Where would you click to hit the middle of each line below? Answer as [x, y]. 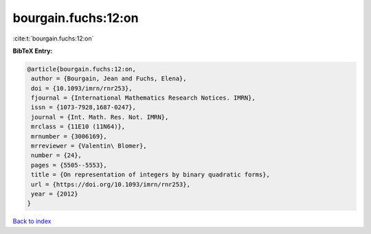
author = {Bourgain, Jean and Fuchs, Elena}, [109, 79]
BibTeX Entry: [33, 51]
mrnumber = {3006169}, [69, 136]
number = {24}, [57, 155]
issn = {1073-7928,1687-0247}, [84, 107]
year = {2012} [55, 194]
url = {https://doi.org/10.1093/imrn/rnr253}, [111, 184]
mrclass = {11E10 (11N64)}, [78, 127]
